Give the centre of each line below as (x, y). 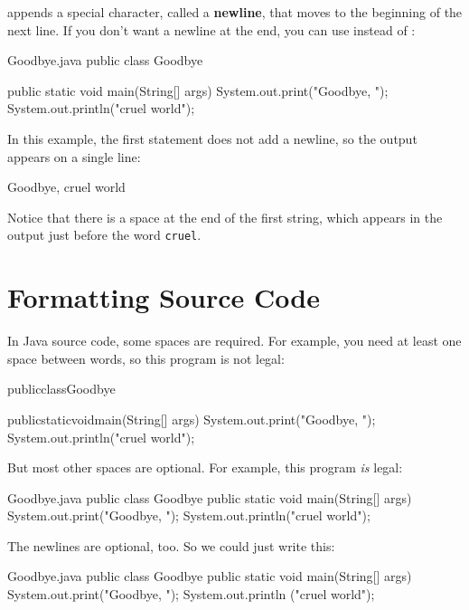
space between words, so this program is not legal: (146, 358)
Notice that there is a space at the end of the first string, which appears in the (225, 217)
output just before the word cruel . (104, 235)
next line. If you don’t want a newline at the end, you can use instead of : (211, 29)
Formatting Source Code (164, 297)
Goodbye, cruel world (66, 187)
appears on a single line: (74, 156)
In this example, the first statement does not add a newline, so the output (212, 138)
